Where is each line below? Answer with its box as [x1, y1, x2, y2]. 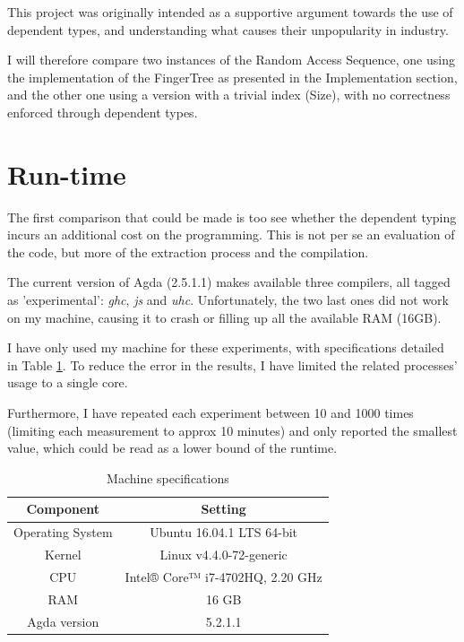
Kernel [45, 545, 82, 564]
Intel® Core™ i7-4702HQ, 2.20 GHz [125, 567, 322, 586]
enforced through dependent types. [7, 102, 198, 121]
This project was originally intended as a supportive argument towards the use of [7, 3, 453, 21]
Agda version [27, 612, 99, 630]
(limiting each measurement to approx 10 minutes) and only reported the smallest [7, 421, 458, 439]
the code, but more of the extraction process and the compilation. [7, 242, 369, 261]
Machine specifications [107, 468, 229, 487]
